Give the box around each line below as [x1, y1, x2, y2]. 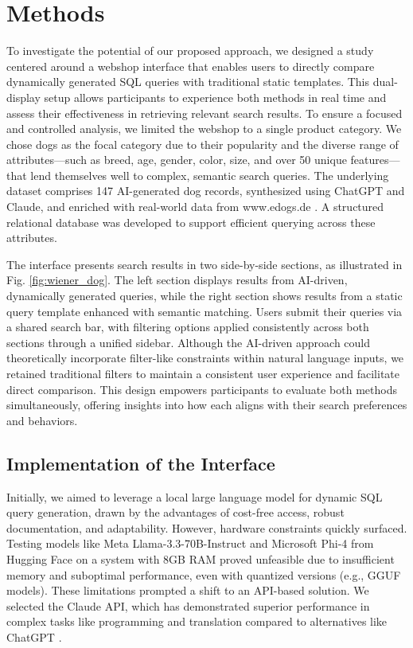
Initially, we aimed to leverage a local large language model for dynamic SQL [6, 488, 383, 505]
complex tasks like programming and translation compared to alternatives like [6, 613, 388, 630]
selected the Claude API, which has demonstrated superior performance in [6, 597, 370, 614]
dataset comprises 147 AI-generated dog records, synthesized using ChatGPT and [6, 182, 405, 199]
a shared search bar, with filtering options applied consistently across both [6, 318, 369, 335]
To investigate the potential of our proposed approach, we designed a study [6, 42, 374, 59]
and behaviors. [6, 412, 78, 428]
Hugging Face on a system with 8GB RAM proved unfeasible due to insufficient [6, 550, 395, 567]
